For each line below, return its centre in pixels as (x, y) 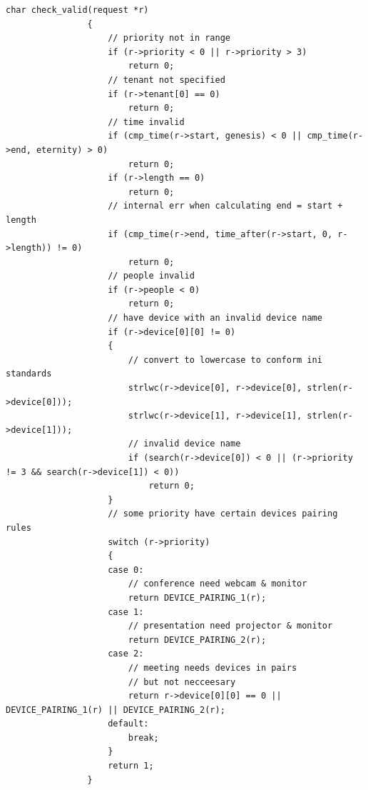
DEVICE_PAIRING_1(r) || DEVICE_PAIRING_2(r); (116, 710)
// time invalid (146, 122)
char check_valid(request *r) (77, 10)
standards (29, 374)
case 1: (126, 612)
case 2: (126, 654)
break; (143, 737)
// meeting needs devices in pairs (213, 667)
